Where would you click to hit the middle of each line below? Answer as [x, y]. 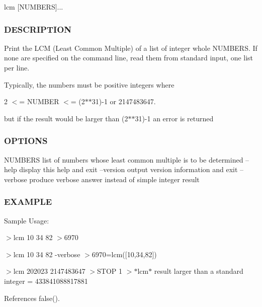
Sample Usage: [27, 220]
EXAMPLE [28, 202]
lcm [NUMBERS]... [34, 7]
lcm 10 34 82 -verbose [47, 254]
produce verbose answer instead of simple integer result [114, 179]
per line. [17, 67]
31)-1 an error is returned [174, 118]
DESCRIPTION [38, 29]
